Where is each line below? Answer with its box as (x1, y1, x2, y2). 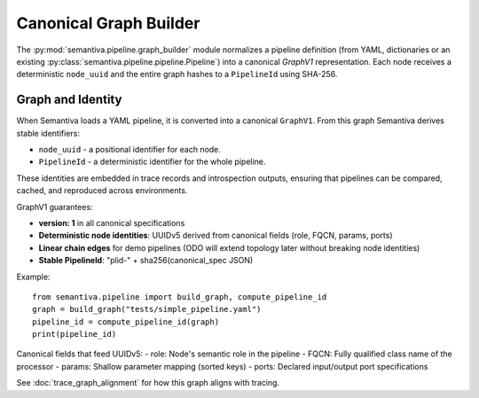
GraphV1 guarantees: (16, 201, 93, 212)
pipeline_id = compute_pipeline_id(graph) (32, 316, 220, 327)
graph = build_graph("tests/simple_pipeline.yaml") (32, 304, 262, 315)
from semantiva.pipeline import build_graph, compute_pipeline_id (32, 292, 327, 301)
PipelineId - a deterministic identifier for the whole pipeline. (38, 156, 266, 168)
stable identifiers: (16, 128, 80, 138)
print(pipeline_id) (32, 329, 117, 339)
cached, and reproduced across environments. (16, 185, 188, 196)
